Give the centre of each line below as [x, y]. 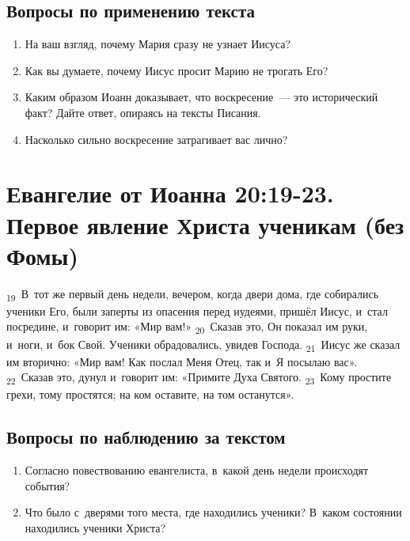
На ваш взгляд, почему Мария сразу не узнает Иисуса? [158, 44]
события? [47, 485]
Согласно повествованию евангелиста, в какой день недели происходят [197, 470]
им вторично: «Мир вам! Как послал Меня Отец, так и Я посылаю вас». [182, 361]
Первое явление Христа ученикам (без [205, 224]
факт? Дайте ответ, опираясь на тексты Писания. [143, 112]
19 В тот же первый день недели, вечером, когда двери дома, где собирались [193, 294]
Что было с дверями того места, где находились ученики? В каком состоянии [213, 512]
